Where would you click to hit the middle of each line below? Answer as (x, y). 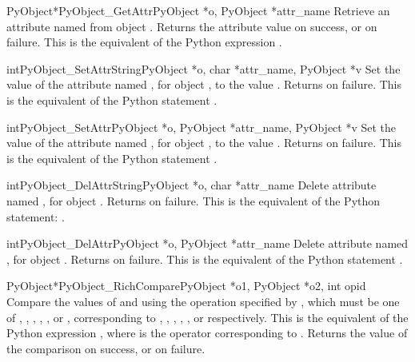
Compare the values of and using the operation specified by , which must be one (203, 301)
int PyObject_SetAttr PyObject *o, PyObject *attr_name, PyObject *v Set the (202, 127)
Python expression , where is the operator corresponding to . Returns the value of (207, 333)
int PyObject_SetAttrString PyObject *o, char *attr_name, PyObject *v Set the (204, 68)
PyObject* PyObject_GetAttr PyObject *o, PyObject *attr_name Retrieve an (198, 10)
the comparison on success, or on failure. (106, 348)
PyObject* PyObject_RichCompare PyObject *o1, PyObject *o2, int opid (186, 286)
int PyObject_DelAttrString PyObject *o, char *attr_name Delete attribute (192, 185)
